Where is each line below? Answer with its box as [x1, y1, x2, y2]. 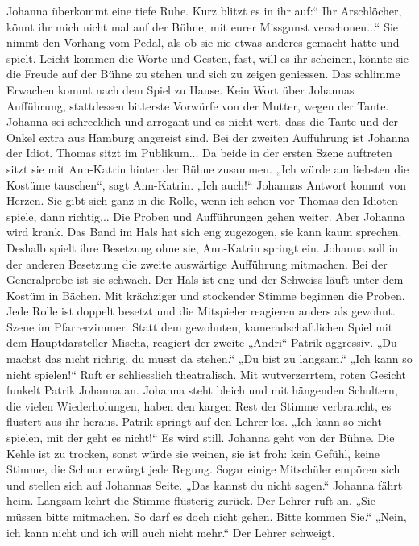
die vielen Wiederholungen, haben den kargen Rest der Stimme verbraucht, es [6, 397, 392, 414]
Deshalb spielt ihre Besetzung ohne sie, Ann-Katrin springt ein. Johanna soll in [6, 239, 399, 256]
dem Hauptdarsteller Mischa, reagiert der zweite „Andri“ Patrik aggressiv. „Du [6, 334, 397, 351]
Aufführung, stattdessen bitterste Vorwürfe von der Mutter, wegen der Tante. [6, 97, 389, 114]
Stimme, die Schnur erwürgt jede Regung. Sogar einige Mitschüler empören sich [6, 461, 400, 477]
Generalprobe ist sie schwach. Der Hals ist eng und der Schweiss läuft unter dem [6, 271, 404, 288]
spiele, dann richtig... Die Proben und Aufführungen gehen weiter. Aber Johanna [6, 207, 405, 224]
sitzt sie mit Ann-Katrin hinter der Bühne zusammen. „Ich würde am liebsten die [6, 160, 409, 177]
